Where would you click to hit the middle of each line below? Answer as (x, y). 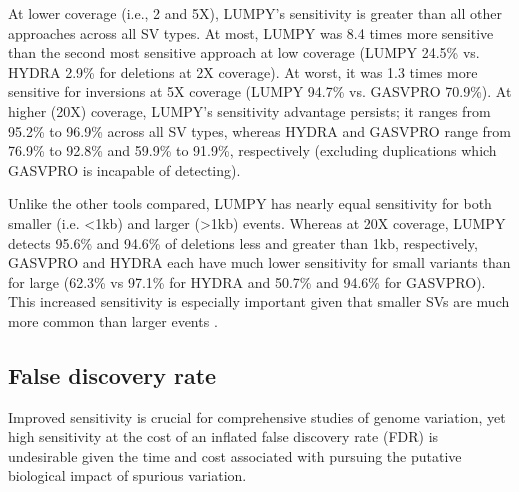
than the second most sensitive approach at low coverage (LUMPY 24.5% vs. (244, 52)
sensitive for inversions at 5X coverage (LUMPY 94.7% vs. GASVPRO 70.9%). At (260, 91)
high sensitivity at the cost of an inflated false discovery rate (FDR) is (223, 436)
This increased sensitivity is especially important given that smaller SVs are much (259, 301)
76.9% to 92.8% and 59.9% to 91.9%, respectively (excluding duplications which (252, 150)
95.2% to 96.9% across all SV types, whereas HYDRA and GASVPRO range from (259, 130)
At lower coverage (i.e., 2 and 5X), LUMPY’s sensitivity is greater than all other (255, 13)
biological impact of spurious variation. (127, 475)
